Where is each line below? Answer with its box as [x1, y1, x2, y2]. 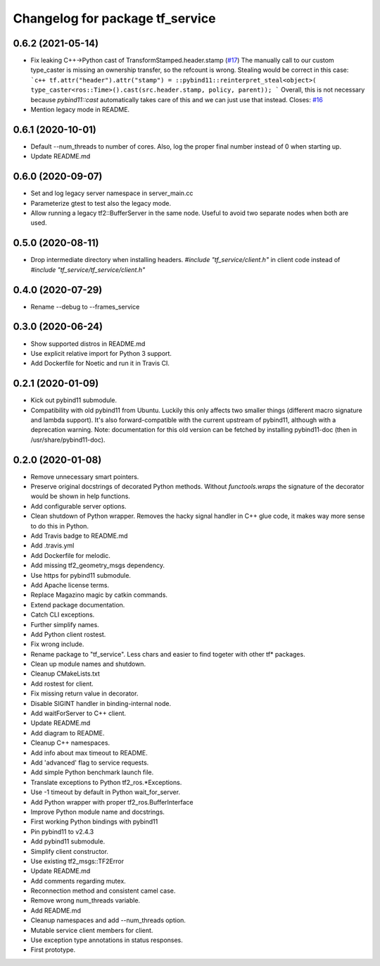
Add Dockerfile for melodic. [30, 551, 110, 559]
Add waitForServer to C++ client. [30, 709, 127, 718]
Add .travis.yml [30, 541, 75, 550]
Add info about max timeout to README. [30, 748, 148, 757]
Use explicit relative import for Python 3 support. [30, 349, 172, 357]
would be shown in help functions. [30, 492, 130, 500]
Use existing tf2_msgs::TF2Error [30, 857, 125, 865]
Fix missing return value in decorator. [30, 689, 139, 698]
